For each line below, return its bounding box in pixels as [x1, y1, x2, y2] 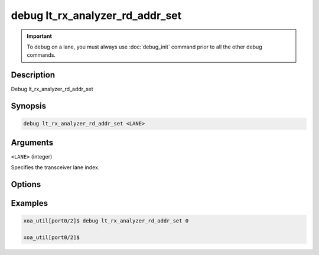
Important [27, 33, 53, 40]
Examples [11, 198, 48, 208]
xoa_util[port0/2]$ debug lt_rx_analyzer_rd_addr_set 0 [23, 218, 189, 224]
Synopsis [11, 101, 47, 111]
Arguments [11, 137, 54, 147]
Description [11, 70, 56, 80]
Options [11, 179, 41, 189]
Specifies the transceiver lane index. [11, 164, 100, 171]
